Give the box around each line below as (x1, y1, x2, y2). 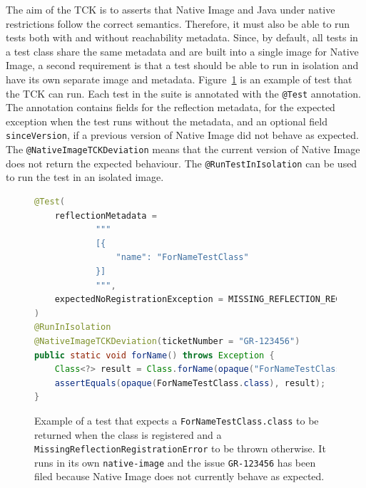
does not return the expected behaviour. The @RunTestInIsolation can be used (6, 155, 357, 170)
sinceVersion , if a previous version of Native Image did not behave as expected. (6, 128, 359, 142)
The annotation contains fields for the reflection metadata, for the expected (6, 100, 335, 115)
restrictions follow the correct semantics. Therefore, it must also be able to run (6, 16, 350, 31)
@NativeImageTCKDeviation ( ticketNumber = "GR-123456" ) (34, 336, 300, 346)
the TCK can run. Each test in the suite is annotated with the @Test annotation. (6, 85, 361, 100)
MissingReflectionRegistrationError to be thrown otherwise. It (34, 441, 326, 456)
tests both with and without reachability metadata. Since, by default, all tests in (6, 30, 358, 45)
